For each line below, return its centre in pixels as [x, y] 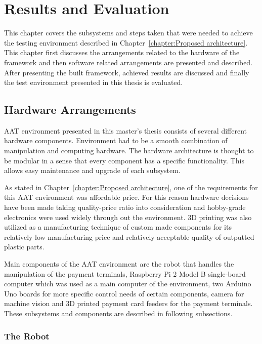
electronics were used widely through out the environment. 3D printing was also [128, 217]
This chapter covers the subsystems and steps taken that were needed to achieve [128, 33]
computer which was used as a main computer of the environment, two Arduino [128, 284]
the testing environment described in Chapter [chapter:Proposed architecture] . [126, 42]
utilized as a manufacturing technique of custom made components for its [118, 227]
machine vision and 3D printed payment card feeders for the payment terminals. [128, 303]
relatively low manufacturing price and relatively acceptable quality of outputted [129, 236]
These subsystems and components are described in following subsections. [118, 313]
